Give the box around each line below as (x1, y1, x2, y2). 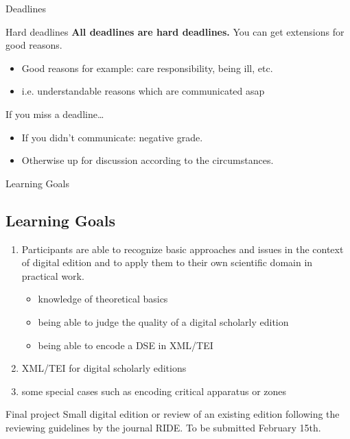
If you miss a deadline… (5, 106, 104, 121)
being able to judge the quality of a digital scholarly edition (38, 314, 289, 329)
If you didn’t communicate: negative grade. (21, 130, 203, 144)
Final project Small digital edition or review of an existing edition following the (5, 407, 340, 421)
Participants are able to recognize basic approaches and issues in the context (21, 241, 344, 256)
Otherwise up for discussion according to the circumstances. (21, 153, 274, 167)
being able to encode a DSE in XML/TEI (38, 337, 213, 352)
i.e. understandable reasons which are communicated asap (21, 84, 265, 98)
